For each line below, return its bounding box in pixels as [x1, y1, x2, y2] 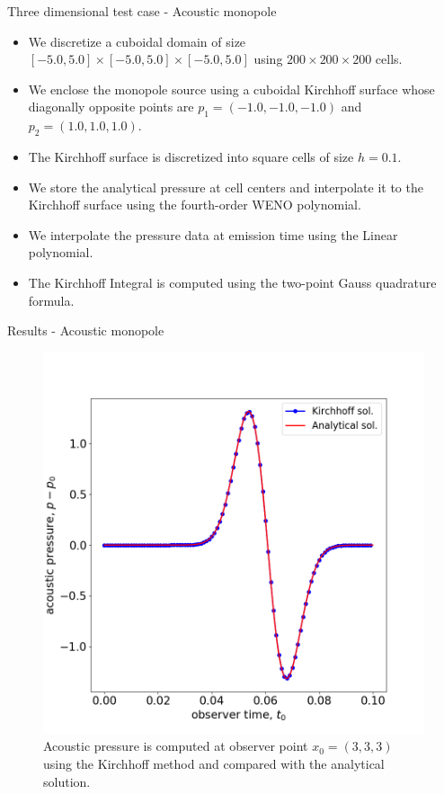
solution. [43, 772, 91, 790]
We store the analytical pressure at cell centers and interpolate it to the [28, 177, 423, 196]
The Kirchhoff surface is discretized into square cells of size [28, 147, 354, 165]
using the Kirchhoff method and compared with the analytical [43, 754, 385, 772]
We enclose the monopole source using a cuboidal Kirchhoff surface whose [28, 79, 435, 98]
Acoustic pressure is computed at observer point [43, 736, 308, 755]
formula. [28, 290, 75, 309]
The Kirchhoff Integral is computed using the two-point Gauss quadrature [28, 272, 437, 291]
